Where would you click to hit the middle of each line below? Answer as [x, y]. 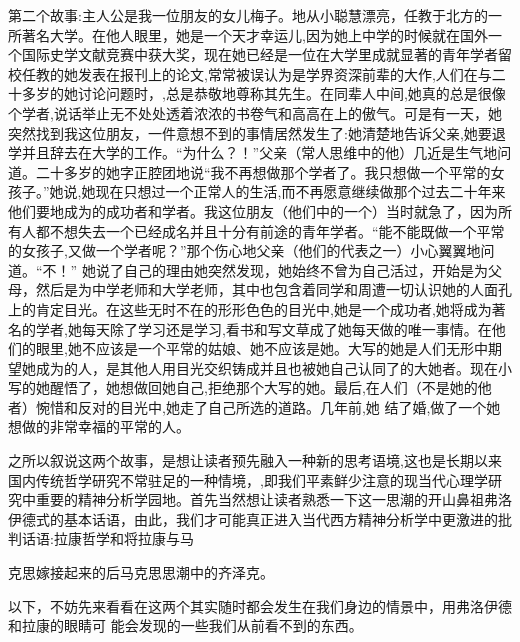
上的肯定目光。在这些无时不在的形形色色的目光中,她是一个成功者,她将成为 [250, 308]
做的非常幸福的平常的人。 [105, 426]
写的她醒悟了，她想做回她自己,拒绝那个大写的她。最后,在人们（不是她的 [243, 387]
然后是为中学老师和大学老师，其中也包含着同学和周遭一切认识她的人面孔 [273, 289]
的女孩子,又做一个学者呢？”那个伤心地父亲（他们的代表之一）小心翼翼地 [244, 250]
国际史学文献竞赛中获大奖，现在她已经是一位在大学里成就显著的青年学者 [259, 54]
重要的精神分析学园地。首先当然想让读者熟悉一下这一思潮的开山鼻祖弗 [266, 499]
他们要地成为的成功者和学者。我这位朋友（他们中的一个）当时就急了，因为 [253, 210]
